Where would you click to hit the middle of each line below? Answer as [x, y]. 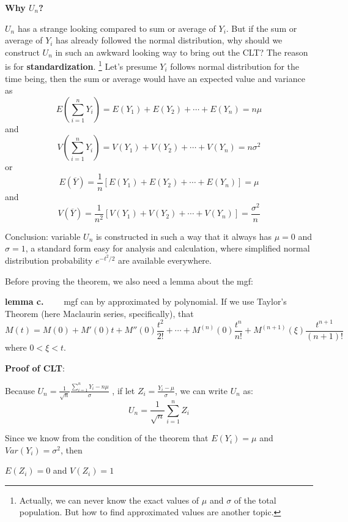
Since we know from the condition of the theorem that [107, 438]
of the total [255, 500]
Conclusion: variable [43, 236]
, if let [124, 390]
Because [20, 390]
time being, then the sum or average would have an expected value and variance [155, 78]
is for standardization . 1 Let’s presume [81, 65]
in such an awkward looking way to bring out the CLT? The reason [182, 52]
